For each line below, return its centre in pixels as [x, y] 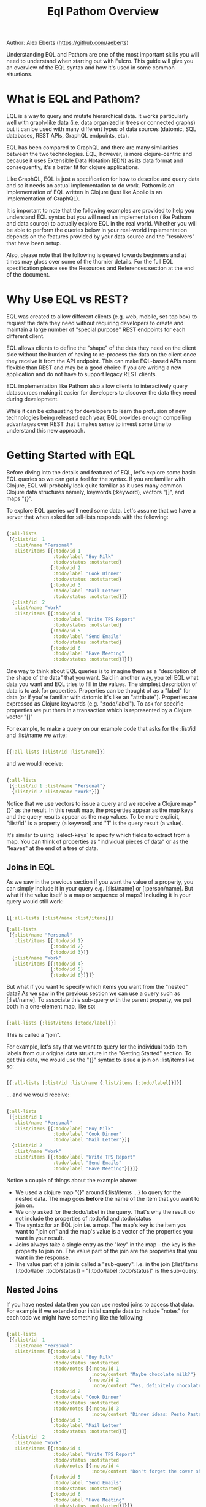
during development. [33, 399]
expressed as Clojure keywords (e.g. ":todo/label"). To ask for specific [95, 704]
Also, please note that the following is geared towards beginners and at [96, 255]
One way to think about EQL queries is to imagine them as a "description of [101, 671]
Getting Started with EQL [71, 455]
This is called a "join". [34, 1035]
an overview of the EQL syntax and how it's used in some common [90, 68]
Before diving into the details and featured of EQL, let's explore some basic [101, 472]
